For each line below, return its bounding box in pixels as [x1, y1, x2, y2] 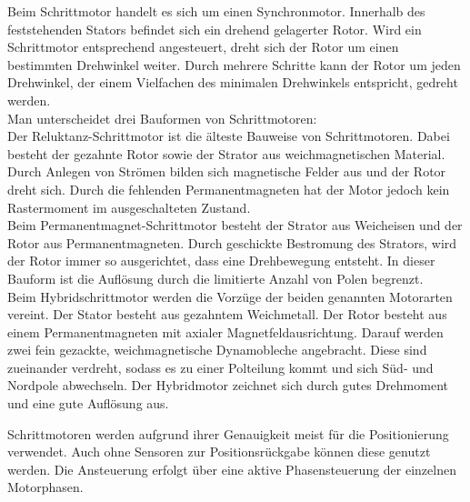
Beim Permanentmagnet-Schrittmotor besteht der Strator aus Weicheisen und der [7, 216, 463, 235]
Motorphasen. [7, 477, 84, 497]
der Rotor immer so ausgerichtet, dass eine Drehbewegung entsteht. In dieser [7, 251, 435, 270]
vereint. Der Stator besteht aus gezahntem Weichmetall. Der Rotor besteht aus [7, 305, 447, 324]
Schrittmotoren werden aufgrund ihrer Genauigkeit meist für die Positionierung [7, 424, 449, 443]
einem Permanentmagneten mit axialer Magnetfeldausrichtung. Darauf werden [7, 322, 444, 341]
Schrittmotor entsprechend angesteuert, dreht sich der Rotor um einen [7, 37, 399, 56]
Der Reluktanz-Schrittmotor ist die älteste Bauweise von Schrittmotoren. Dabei [7, 126, 450, 146]
